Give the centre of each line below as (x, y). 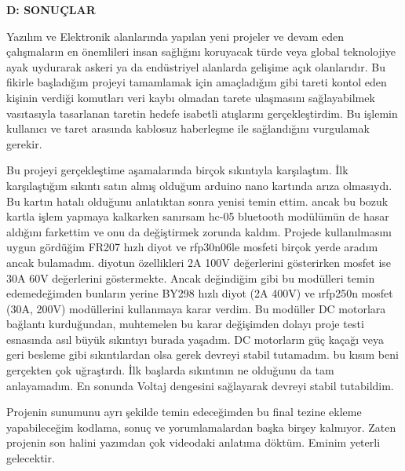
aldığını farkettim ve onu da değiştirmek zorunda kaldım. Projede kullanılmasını (199, 231)
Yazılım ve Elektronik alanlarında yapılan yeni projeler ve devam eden (175, 36)
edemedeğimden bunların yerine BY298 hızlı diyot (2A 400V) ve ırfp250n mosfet (200, 293)
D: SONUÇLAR (51, 9)
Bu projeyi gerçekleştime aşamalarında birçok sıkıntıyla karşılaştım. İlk (177, 170)
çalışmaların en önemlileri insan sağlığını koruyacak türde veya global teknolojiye (201, 51)
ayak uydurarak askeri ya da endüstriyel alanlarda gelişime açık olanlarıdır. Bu (196, 66)
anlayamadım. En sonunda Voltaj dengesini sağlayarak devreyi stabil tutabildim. (200, 385)
